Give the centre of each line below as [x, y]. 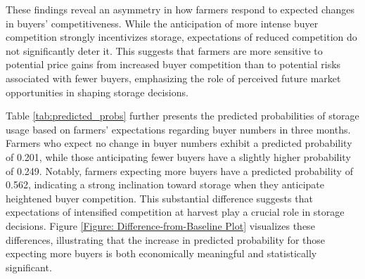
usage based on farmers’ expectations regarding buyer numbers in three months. [178, 129]
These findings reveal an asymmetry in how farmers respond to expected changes [180, 9]
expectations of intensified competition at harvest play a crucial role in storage [175, 212]
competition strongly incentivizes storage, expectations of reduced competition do [181, 37]
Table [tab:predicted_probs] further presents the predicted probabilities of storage [182, 116]
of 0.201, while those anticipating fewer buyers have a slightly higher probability [178, 156]
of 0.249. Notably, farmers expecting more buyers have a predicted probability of [179, 170]
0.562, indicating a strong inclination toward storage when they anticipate [165, 184]
